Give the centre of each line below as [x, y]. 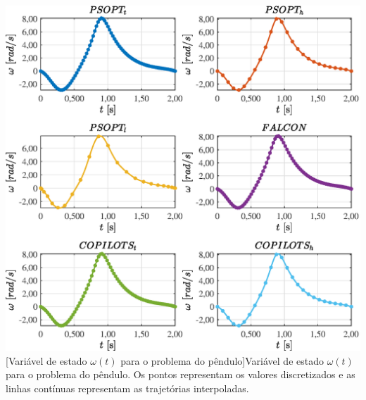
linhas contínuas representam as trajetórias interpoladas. [127, 388]
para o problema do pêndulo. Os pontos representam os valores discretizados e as [181, 374]
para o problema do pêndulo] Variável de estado [222, 360]
